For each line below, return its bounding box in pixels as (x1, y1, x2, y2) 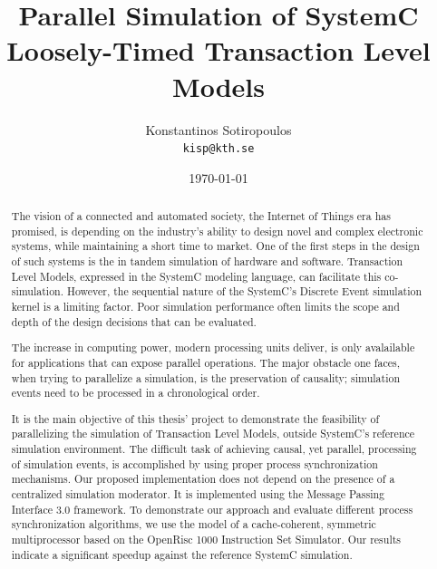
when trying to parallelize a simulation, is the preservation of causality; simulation (11, 370, 401, 385)
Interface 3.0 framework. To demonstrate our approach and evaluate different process (11, 501, 413, 516)
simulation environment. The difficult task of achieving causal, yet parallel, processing (11, 441, 417, 457)
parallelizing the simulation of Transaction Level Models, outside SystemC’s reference (11, 426, 415, 441)
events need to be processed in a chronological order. (11, 385, 260, 400)
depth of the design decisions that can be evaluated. (11, 313, 257, 329)
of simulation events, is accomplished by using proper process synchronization (11, 456, 378, 471)
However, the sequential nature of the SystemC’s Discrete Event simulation (66, 284, 422, 299)
